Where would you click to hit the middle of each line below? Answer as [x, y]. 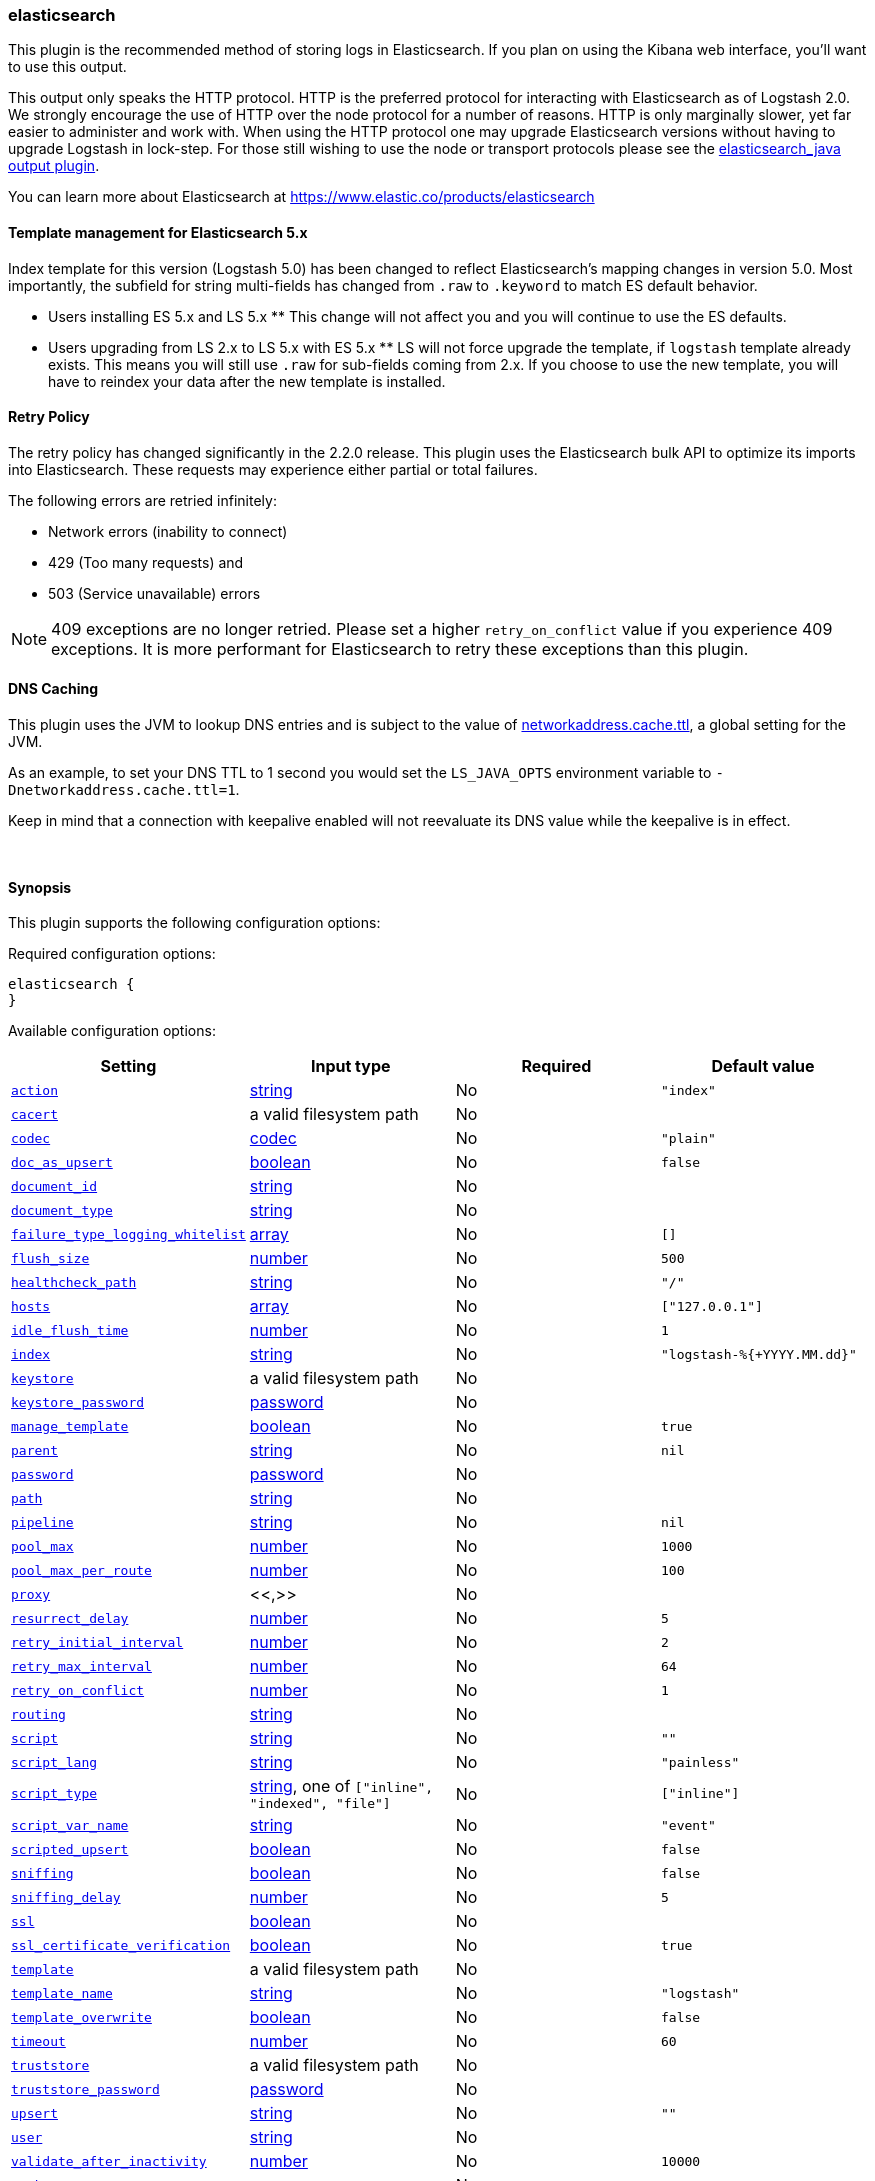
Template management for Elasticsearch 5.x [158, 232]
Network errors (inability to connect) [168, 531]
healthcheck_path [74, 1282]
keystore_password [78, 1402]
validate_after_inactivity [109, 2161]
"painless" [700, 1762]
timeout [38, 2041]
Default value [763, 1066]
